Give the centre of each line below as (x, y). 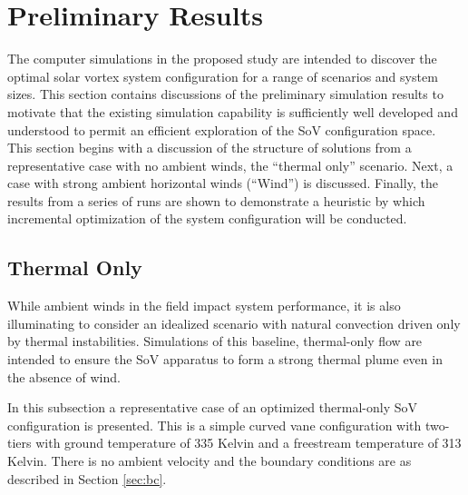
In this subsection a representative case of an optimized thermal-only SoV (212, 407)
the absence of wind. (64, 376)
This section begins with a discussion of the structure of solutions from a (210, 148)
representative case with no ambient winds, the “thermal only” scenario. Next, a (230, 165)
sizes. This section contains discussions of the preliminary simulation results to (225, 94)
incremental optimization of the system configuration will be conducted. (207, 218)
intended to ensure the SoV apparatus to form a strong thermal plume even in (225, 359)
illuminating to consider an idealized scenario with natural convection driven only (234, 323)
